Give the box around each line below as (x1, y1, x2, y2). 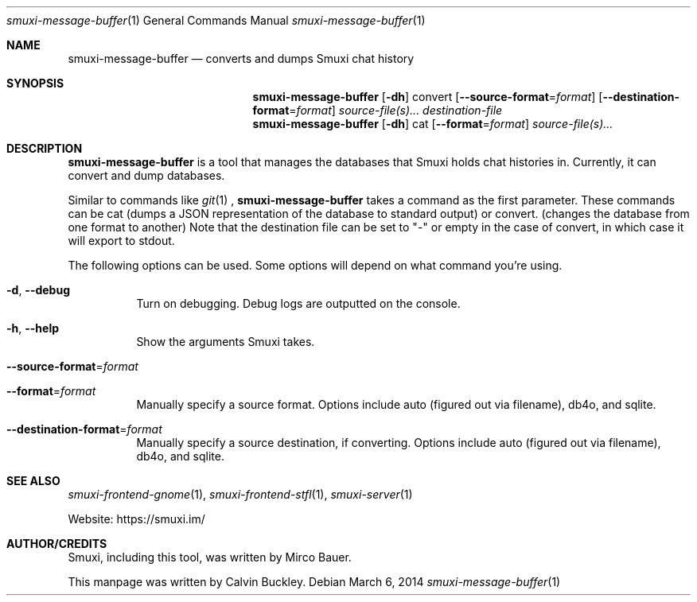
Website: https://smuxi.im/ (68, 512, 205, 526)
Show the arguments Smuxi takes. (136, 335, 315, 348)
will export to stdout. (68, 234, 175, 247)
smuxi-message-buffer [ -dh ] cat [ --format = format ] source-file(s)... (252, 117, 613, 130)
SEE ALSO (6, 474, 60, 487)
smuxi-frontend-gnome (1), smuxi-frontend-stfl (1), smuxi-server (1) (68, 487, 413, 501)
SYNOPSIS (6, 76, 64, 90)
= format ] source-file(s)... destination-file (289, 103, 503, 117)
